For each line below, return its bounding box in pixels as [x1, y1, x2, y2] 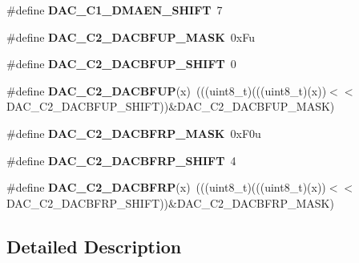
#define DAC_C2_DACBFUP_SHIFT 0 [6, 55, 236, 72]
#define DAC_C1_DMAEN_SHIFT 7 [6, 2, 223, 18]
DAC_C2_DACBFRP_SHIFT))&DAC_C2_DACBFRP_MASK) [6, 194, 334, 211]
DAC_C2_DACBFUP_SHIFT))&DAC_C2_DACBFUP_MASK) [6, 98, 335, 115]
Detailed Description [6, 233, 182, 258]
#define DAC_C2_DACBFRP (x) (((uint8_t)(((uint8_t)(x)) [6, 179, 326, 196]
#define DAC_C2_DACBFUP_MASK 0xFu [6, 28, 255, 45]
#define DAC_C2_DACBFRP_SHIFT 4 [6, 152, 236, 168]
